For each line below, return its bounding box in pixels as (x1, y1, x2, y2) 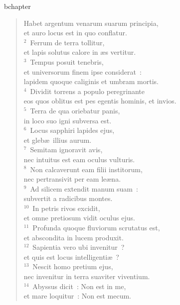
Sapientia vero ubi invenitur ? (32, 242, 125, 252)
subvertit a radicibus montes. (23, 193, 113, 203)
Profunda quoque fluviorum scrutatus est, (32, 222, 160, 233)
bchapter (4, 1, 31, 11)
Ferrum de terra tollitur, (30, 37, 105, 47)
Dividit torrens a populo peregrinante (30, 86, 145, 96)
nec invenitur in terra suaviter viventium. (23, 271, 150, 282)
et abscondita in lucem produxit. (23, 232, 124, 242)
